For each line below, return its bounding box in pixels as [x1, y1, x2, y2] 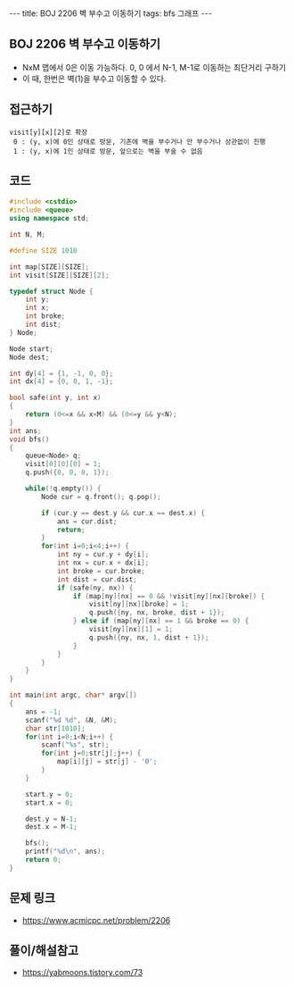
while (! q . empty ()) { [25, 484, 102, 493]
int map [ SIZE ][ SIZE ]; [9, 262, 90, 272]
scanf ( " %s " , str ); [41, 740, 110, 749]
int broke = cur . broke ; [56, 566, 145, 575]
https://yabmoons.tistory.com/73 [21, 967, 143, 978]
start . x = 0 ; [25, 798, 74, 807]
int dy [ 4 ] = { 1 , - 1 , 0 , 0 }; [9, 369, 114, 378]
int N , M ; [9, 230, 46, 239]
